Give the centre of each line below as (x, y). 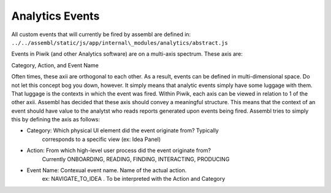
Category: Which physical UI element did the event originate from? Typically (123, 131)
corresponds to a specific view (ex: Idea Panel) (101, 139)
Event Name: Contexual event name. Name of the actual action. (107, 170)
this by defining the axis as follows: (56, 119)
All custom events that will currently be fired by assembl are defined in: (101, 34)
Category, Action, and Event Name (55, 65)
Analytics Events (55, 16)
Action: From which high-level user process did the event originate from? (119, 151)
